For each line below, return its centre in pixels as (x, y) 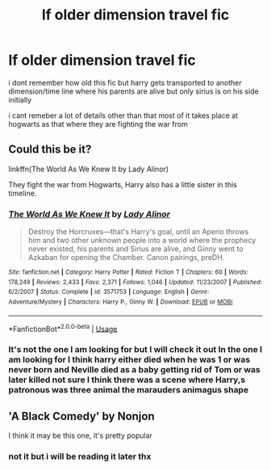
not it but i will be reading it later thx (80, 456)
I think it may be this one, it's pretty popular (81, 436)
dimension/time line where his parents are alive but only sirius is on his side (134, 91)
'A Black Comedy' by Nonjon (81, 416)
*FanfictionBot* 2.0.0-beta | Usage (63, 328)
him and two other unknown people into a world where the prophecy (142, 241)
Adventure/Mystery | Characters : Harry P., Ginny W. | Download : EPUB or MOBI (121, 302)
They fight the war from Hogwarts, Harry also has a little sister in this (123, 184)
